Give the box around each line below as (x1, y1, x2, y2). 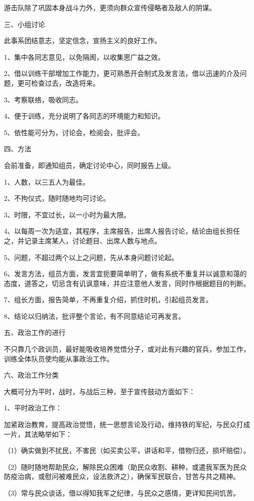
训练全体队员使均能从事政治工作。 (4, 353, 113, 363)
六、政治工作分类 (4, 370, 59, 380)
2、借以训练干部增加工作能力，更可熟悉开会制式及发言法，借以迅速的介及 (4, 68, 240, 78)
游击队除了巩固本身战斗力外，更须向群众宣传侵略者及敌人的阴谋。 (4, 2, 216, 12)
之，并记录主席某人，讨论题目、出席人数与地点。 (4, 235, 161, 245)
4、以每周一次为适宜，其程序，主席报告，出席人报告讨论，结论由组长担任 (4, 226, 240, 236)
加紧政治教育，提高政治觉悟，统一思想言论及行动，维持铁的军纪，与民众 (4, 419, 236, 429)
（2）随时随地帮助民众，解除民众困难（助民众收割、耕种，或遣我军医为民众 (4, 461, 247, 472)
